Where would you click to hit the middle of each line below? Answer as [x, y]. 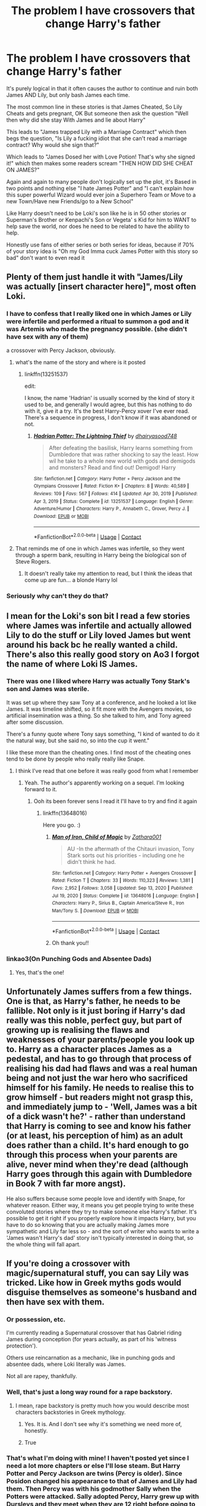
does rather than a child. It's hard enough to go [97, 1146]
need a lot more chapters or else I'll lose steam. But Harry [93, 1466]
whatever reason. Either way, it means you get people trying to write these [100, 1205]
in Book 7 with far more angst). [66, 1184]
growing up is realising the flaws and [78, 1030]
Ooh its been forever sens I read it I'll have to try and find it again [115, 801]
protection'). [22, 1346]
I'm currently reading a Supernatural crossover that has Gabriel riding [94, 1333]
